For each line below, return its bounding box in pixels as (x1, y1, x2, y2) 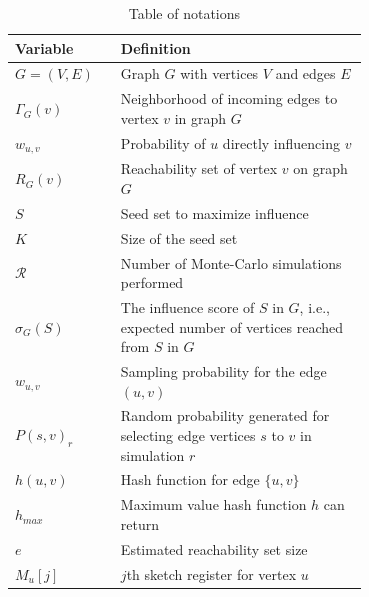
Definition (120, 37, 191, 58)
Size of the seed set (120, 227, 238, 248)
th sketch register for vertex (126, 563, 297, 584)
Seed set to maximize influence (120, 202, 309, 223)
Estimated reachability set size (120, 538, 308, 559)
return (120, 513, 160, 534)
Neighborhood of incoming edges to (120, 88, 338, 109)
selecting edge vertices (120, 425, 256, 446)
